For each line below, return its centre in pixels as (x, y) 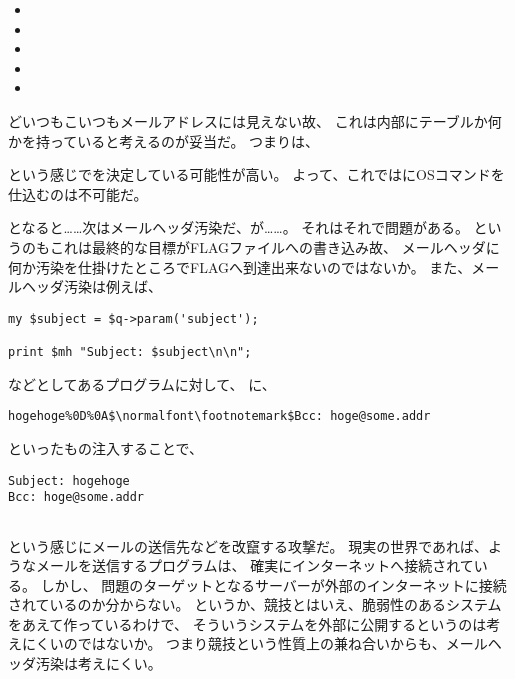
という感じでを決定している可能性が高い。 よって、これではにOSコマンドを (256, 174)
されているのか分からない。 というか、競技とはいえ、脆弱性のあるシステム (255, 604)
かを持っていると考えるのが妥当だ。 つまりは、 (164, 140)
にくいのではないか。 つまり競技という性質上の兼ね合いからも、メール (254, 643)
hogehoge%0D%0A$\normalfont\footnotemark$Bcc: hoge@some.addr (219, 416)
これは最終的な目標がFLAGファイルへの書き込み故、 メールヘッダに (274, 246)
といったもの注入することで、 (106, 447)
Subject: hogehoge (69, 480)
